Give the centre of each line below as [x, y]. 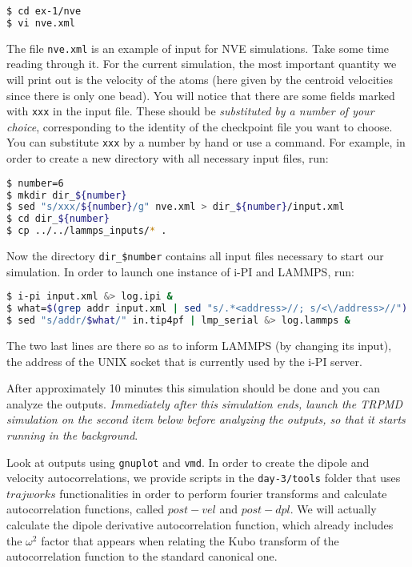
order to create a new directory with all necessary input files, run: [168, 158]
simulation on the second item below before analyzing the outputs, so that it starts [206, 419]
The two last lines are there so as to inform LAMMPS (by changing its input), [199, 345]
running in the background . [72, 434]
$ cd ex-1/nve [44, 11]
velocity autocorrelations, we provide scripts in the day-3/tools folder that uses [204, 478]
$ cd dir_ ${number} [58, 219]
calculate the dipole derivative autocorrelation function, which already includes [200, 525]
